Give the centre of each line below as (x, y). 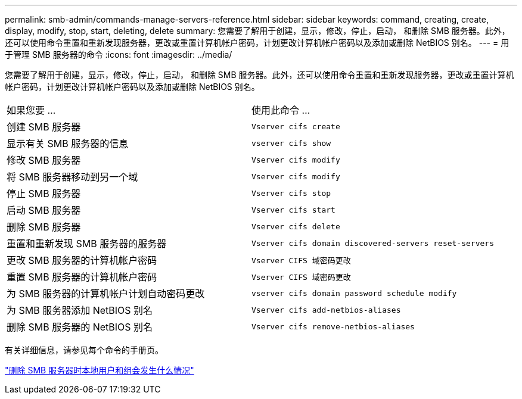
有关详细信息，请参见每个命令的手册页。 (84, 350)
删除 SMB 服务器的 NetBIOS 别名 (80, 327)
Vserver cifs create (296, 126)
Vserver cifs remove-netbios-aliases (333, 326)
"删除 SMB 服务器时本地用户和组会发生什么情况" (100, 370)
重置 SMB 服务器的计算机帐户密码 (82, 277)
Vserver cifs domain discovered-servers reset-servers (373, 243)
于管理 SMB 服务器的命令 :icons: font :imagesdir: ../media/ (119, 54)
